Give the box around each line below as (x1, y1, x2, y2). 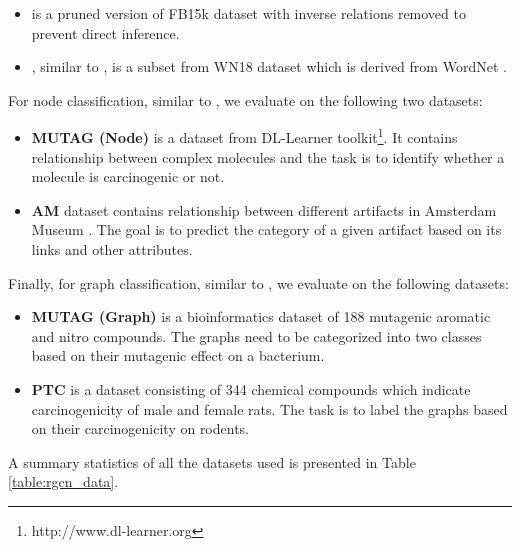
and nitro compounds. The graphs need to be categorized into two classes (31, 325, 482, 346)
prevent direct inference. (31, 22, 180, 43)
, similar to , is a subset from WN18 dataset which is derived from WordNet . (31, 56, 507, 77)
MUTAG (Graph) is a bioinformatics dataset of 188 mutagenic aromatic (31, 306, 491, 327)
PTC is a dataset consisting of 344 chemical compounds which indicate (31, 378, 471, 399)
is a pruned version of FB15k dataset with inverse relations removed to (31, 3, 466, 23)
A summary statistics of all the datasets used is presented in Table (8, 451, 416, 472)
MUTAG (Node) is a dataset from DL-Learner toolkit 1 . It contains (31, 124, 458, 148)
